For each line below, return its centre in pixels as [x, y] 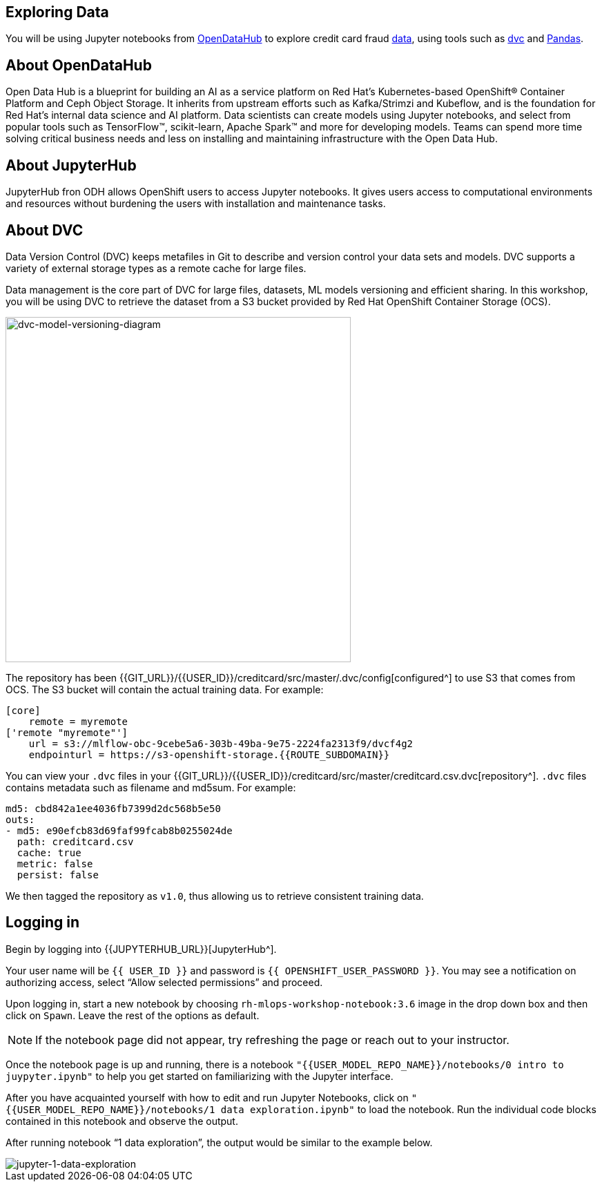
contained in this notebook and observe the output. [122, 1121]
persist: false [58, 875]
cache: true [49, 852]
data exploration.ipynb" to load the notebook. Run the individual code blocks [408, 1109]
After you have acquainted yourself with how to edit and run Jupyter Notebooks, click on [207, 1097]
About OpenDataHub [79, 65]
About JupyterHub [71, 165]
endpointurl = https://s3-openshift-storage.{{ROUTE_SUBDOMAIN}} [209, 754]
